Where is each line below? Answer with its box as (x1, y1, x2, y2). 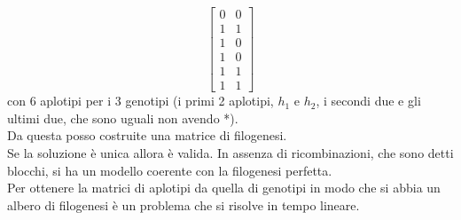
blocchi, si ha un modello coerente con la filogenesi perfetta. (7, 161, 332, 179)
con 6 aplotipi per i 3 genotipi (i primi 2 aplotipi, (7, 91, 274, 110)
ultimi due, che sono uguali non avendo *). (7, 108, 238, 127)
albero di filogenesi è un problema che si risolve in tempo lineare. (7, 195, 360, 214)
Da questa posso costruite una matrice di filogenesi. (7, 126, 287, 145)
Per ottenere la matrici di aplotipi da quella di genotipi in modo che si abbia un (7, 178, 441, 197)
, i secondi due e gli (316, 91, 421, 110)
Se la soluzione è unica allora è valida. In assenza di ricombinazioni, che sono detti (7, 143, 454, 161)
